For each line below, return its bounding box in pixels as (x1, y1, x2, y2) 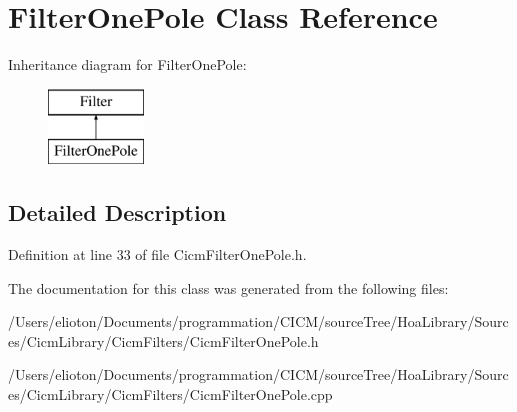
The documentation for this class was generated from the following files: (8, 277, 449, 298)
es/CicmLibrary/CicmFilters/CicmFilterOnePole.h (8, 330, 319, 351)
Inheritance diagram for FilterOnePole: (8, 54, 247, 75)
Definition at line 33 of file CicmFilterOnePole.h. (8, 244, 307, 265)
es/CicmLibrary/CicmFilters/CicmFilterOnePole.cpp (8, 384, 333, 405)
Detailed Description (8, 197, 227, 228)
